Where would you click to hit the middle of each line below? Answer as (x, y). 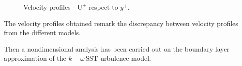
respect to (103, 7)
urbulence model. (126, 58)
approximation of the (35, 58)
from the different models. (42, 33)
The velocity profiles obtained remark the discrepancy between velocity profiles (121, 23)
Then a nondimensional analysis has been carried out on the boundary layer (117, 48)
